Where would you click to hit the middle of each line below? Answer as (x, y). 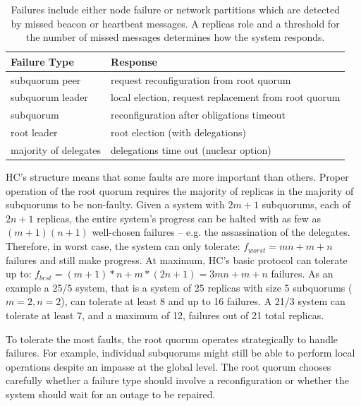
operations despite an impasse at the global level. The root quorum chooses (169, 366)
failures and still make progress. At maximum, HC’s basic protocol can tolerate (177, 259)
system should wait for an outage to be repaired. (111, 394)
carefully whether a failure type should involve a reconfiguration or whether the (177, 380)
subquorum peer (46, 79)
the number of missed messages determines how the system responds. (175, 37)
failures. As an (302, 274)
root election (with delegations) (178, 132)
